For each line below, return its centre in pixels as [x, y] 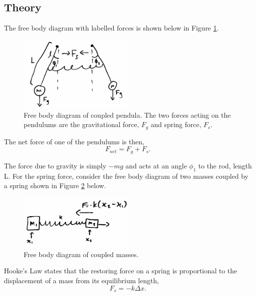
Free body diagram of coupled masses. [81, 254]
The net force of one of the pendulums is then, [74, 141]
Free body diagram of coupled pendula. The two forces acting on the [127, 115]
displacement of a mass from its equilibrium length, [81, 280]
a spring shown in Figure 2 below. [55, 185]
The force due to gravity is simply [55, 165]
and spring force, [176, 124]
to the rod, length [225, 165]
